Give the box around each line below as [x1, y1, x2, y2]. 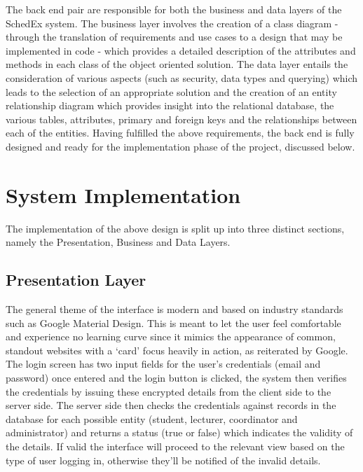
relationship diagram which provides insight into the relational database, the [6, 98, 334, 113]
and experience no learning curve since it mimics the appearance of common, [6, 329, 336, 344]
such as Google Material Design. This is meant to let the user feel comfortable [6, 315, 341, 330]
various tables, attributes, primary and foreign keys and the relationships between [6, 111, 357, 126]
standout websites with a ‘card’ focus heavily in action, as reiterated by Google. [6, 342, 348, 357]
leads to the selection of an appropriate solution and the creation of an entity [6, 84, 337, 99]
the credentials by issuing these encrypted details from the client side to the [6, 384, 331, 398]
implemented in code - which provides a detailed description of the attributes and [6, 43, 356, 57]
